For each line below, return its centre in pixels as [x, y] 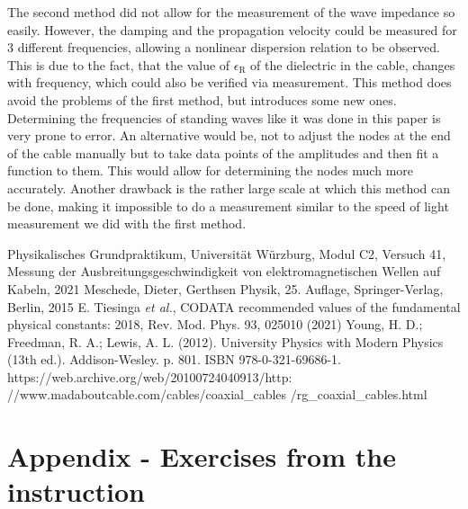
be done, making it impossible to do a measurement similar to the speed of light [228, 205]
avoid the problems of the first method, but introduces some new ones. [202, 99]
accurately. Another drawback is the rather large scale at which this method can [229, 188]
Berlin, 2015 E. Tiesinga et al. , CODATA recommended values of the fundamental [234, 306]
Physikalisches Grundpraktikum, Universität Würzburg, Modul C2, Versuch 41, [227, 253]
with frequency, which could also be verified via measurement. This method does [229, 82]
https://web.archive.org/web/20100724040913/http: [150, 376]
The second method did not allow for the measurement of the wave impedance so [231, 12]
